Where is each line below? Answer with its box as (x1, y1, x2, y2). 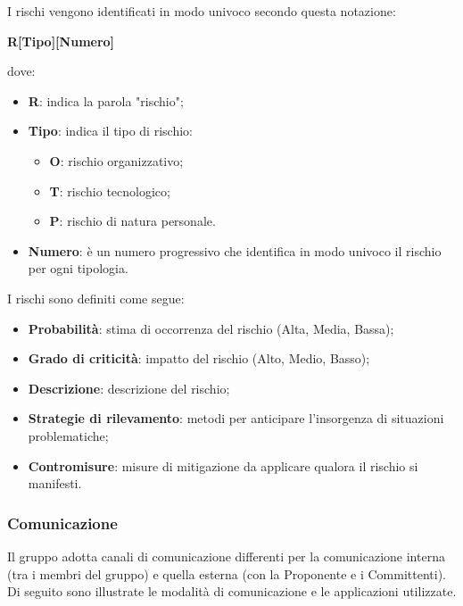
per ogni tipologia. (28, 259, 128, 278)
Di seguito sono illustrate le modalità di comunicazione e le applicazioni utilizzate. (7, 582, 457, 601)
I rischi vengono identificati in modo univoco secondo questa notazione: (7, 2, 396, 20)
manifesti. (28, 474, 82, 493)
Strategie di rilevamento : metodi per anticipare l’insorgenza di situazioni (28, 409, 444, 428)
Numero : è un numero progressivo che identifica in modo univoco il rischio (28, 241, 442, 260)
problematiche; (28, 426, 109, 444)
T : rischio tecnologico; (49, 181, 170, 200)
